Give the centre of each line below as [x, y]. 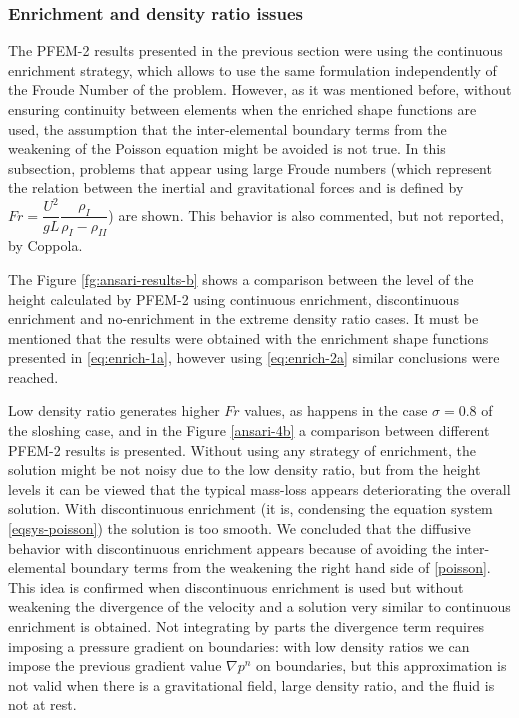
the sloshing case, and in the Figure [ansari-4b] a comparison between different [249, 430]
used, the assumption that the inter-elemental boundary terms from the [227, 128]
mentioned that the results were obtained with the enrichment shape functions [248, 337]
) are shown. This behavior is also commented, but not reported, [306, 214]
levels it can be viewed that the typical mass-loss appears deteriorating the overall [259, 488]
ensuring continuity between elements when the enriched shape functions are [242, 109]
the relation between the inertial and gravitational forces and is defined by [236, 187]
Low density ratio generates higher [114, 410]
